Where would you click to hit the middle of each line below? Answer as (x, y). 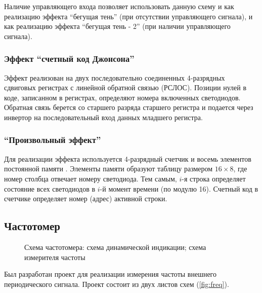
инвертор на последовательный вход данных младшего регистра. (103, 117)
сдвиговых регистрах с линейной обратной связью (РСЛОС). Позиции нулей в (125, 87)
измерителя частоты (55, 257)
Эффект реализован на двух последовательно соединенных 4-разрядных (115, 77)
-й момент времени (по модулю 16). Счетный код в (179, 188)
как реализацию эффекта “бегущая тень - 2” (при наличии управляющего (117, 26)
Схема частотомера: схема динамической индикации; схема (115, 247)
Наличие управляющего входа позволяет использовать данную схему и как (119, 6)
